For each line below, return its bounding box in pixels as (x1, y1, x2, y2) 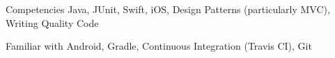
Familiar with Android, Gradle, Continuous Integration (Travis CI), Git (6, 39, 312, 53)
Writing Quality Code (6, 15, 99, 30)
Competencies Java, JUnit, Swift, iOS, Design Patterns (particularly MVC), (6, 2, 330, 16)
